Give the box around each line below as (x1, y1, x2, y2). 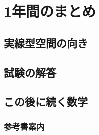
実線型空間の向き (4, 35, 88, 50)
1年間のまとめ (4, 1, 96, 21)
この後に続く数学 (4, 94, 88, 109)
